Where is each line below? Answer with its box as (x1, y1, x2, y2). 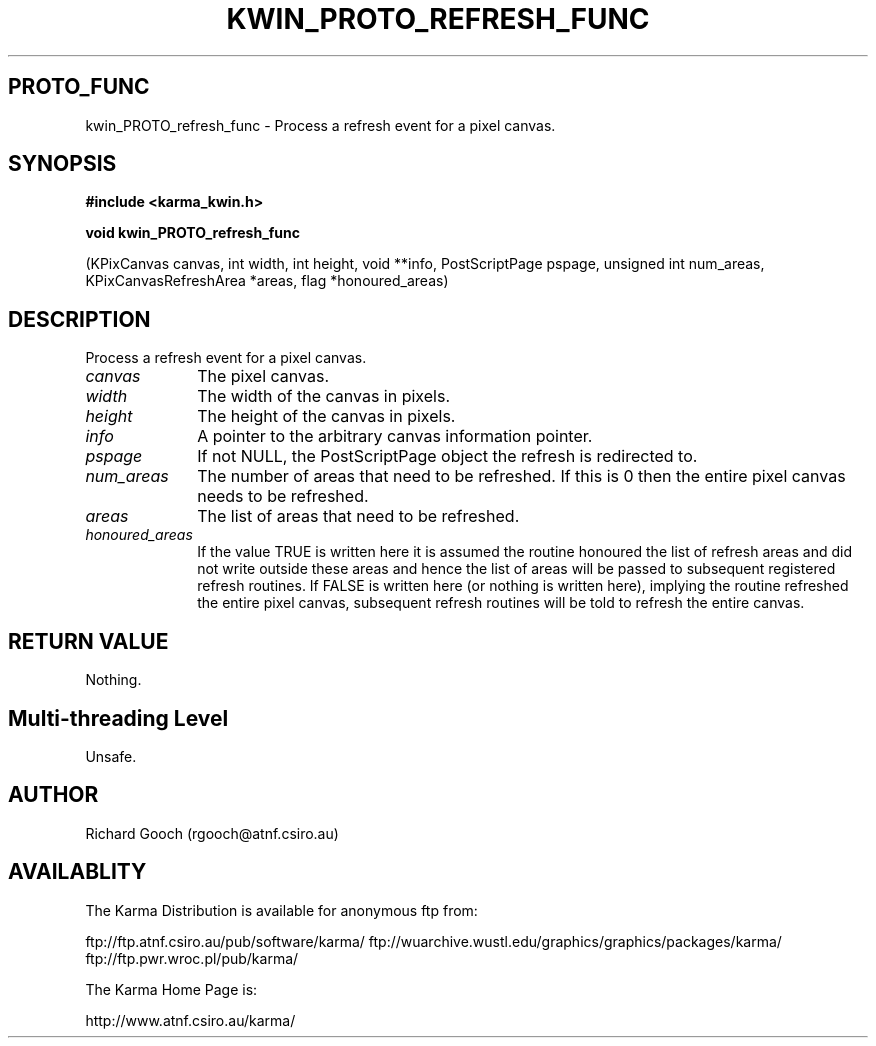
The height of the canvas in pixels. (197, 406, 456, 427)
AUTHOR (8, 782, 99, 808)
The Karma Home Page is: (85, 980, 258, 998)
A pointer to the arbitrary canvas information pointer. (197, 426, 593, 447)
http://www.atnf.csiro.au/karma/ (85, 1011, 296, 1029)
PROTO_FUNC (8, 74, 150, 100)
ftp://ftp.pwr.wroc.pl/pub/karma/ (85, 949, 299, 967)
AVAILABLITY (8, 859, 147, 885)
